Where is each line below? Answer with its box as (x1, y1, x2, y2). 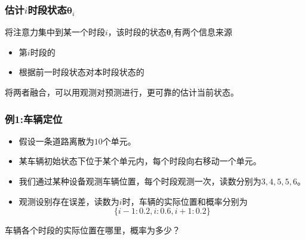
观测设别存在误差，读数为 (19, 195, 119, 207)
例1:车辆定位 (5, 111, 63, 126)
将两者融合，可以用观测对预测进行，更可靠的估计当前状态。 (5, 86, 239, 98)
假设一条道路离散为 (19, 134, 94, 147)
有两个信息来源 (173, 26, 232, 38)
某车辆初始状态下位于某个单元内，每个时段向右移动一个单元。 (19, 155, 261, 167)
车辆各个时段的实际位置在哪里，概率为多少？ (5, 224, 180, 236)
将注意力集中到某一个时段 (5, 26, 105, 38)
